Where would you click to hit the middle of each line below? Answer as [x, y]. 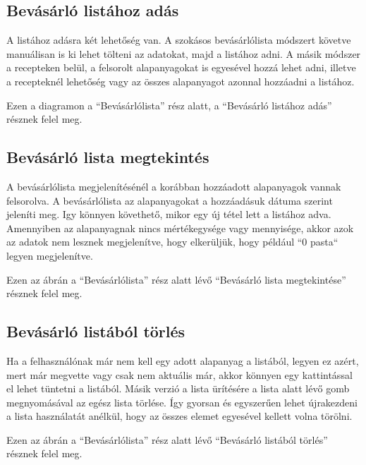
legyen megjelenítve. [50, 255]
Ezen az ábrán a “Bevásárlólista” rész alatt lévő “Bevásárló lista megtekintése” [176, 279]
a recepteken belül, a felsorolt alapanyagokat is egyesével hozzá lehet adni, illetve [181, 67]
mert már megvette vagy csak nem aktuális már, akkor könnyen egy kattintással [179, 374]
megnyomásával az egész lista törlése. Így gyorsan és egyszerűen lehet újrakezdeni [182, 402]
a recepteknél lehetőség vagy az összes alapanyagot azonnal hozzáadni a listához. [181, 81]
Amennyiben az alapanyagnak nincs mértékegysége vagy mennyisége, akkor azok [180, 228]
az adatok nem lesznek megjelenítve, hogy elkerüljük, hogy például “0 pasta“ [172, 242]
